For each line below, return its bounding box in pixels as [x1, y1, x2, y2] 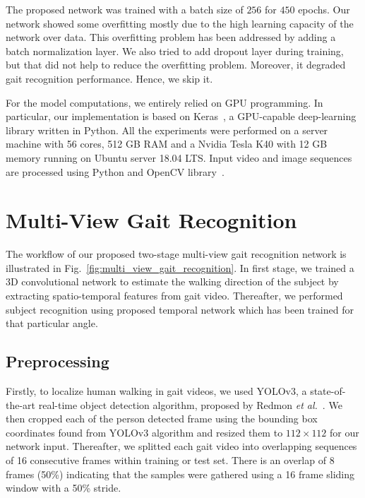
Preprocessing [6, 350, 109, 372]
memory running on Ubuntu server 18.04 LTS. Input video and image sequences [6, 150, 352, 165]
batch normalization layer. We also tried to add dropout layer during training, [6, 43, 344, 58]
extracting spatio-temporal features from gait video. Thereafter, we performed [6, 288, 343, 303]
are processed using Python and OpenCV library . [6, 164, 225, 179]
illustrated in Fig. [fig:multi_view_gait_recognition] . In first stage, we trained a [6, 260, 354, 275]
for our [330, 425, 359, 439]
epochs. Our [298, 2, 350, 16]
